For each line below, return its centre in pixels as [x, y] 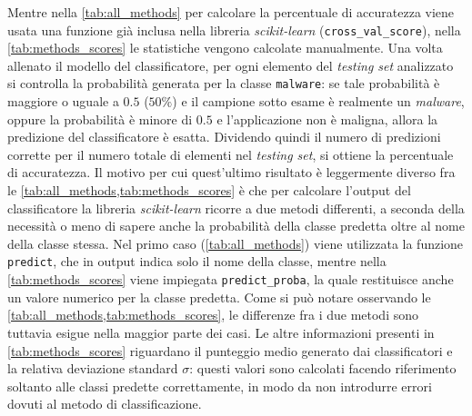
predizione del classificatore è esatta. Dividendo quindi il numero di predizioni [224, 137]
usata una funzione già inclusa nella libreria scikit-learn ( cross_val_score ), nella [234, 30]
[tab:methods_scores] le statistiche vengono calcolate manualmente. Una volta [225, 48]
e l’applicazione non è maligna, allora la [327, 119]
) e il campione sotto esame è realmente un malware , [318, 101]
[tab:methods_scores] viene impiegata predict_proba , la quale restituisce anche [231, 279]
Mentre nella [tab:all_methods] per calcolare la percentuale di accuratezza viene [231, 12]
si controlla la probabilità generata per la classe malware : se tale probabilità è [224, 83]
